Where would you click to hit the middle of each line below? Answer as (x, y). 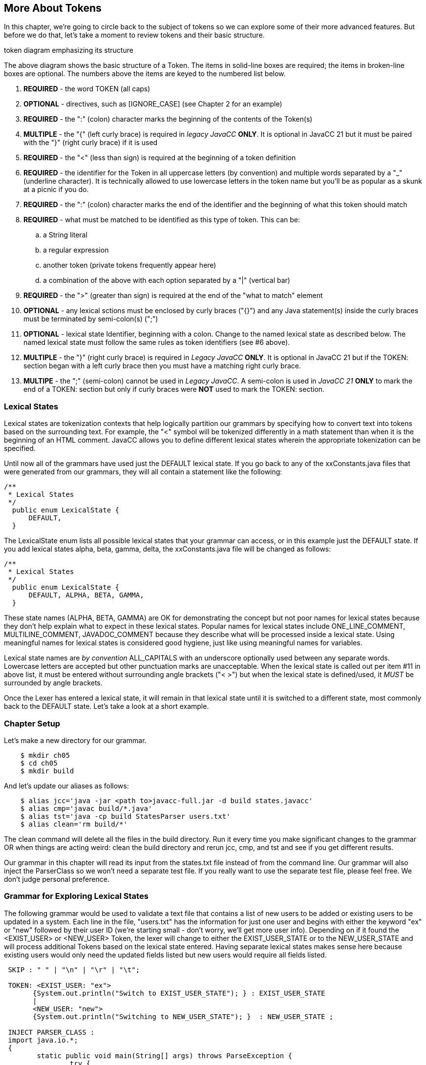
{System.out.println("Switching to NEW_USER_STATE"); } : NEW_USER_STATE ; (183, 1016)
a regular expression (76, 250)
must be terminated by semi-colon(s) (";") (91, 319)
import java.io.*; (43, 1040)
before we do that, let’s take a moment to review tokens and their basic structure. (134, 35)
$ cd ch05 (39, 763)
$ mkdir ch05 (45, 755)
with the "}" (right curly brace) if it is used (91, 143)
